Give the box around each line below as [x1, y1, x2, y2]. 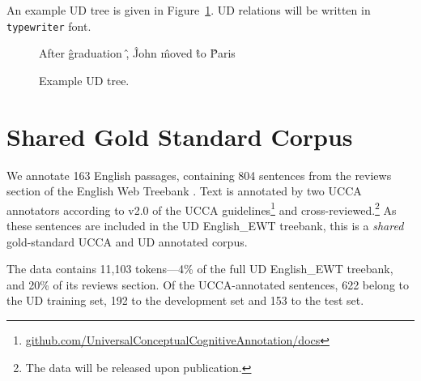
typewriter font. [6, 17, 91, 34]
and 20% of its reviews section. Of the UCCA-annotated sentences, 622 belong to [6, 276, 409, 293]
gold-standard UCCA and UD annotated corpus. [6, 233, 248, 250]
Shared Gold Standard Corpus [6, 119, 353, 152]
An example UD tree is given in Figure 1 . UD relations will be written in [6, 2, 371, 18]
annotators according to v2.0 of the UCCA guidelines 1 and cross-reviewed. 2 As [6, 199, 397, 218]
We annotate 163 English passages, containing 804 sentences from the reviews [6, 166, 392, 183]
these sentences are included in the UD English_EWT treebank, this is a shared [6, 217, 404, 233]
